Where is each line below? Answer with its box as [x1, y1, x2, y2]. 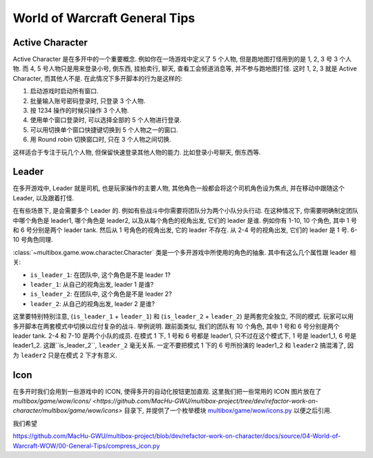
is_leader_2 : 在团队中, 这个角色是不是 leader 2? [30, 290, 172, 298]
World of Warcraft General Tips [12, 10, 195, 26]
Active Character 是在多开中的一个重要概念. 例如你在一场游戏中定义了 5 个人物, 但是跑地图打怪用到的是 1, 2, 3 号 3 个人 [12, 55, 352, 64]
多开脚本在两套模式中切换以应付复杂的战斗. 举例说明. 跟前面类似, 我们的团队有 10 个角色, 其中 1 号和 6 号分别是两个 [12, 322, 340, 330]
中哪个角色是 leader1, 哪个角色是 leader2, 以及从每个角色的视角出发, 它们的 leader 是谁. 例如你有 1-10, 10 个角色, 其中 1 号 [12, 216, 357, 225]
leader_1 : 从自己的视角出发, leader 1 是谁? [30, 280, 154, 288]
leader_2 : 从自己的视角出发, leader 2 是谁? [30, 299, 155, 307]
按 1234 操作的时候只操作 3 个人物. [30, 106, 129, 115]
